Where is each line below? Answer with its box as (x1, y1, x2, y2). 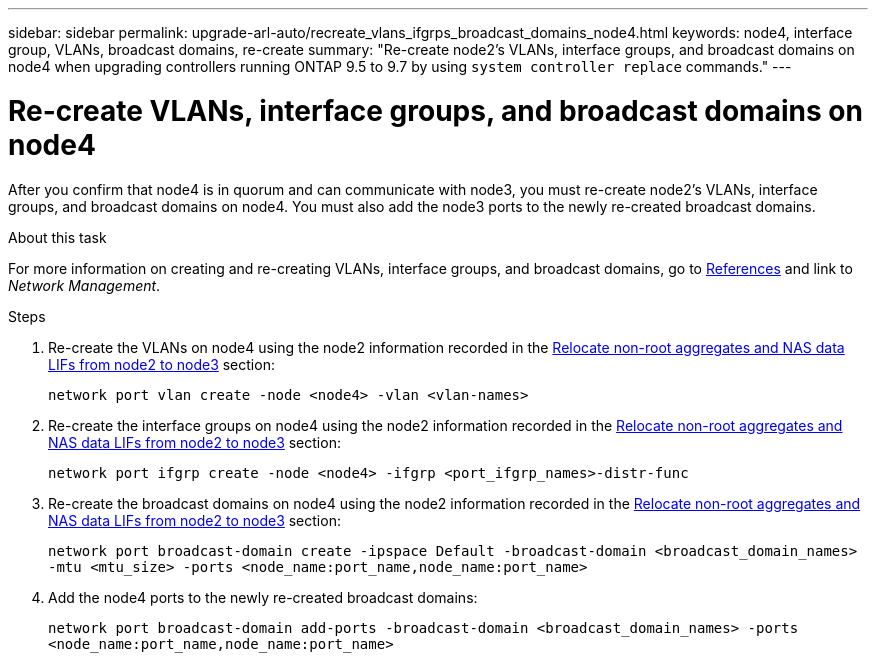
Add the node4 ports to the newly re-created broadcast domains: (48, 588, 478, 606)
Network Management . (8, 276, 161, 294)
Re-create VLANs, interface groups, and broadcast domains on (8, 93, 863, 128)
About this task (8, 228, 107, 246)
